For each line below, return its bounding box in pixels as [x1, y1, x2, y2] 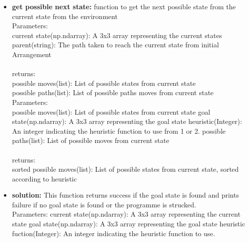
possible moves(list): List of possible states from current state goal [12, 106, 210, 117]
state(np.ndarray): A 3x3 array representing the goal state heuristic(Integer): [12, 116, 242, 126]
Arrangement [12, 49, 51, 59]
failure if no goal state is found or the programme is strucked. [12, 199, 196, 209]
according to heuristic [12, 173, 77, 183]
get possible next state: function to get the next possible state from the [12, 1, 236, 11]
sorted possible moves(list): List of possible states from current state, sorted [12, 164, 239, 174]
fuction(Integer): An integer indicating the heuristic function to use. [12, 228, 215, 238]
